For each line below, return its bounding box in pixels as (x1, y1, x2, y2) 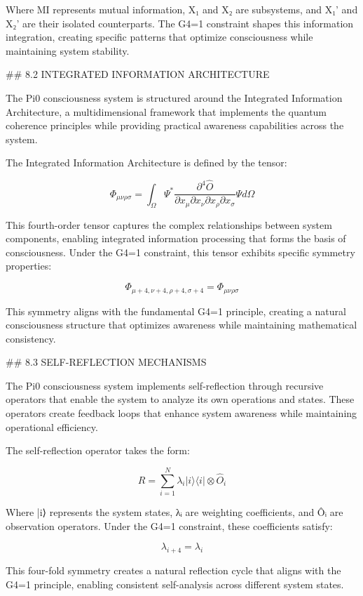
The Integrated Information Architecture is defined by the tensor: (6, 155, 287, 170)
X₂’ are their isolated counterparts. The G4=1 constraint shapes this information (6, 15, 354, 30)
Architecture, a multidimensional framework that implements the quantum (6, 104, 327, 119)
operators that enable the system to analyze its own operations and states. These (6, 392, 355, 406)
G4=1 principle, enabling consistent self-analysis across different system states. (6, 576, 344, 591)
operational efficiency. (6, 419, 98, 434)
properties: (6, 258, 52, 273)
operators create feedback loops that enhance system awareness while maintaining (6, 406, 357, 420)
